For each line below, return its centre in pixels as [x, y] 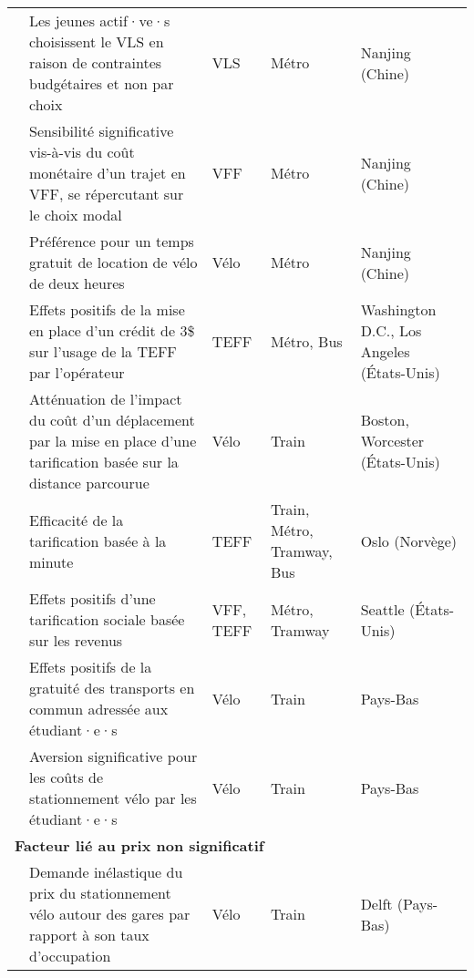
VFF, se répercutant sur [107, 194]
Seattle [382, 609]
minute [52, 561]
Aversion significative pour [113, 756]
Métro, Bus [307, 341]
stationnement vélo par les [113, 798]
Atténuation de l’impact [106, 399]
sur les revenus [76, 640]
